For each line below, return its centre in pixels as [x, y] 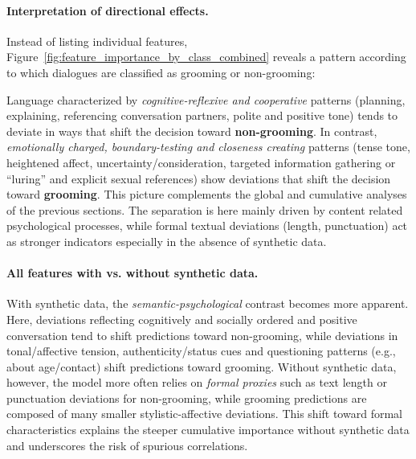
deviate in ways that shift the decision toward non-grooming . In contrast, [192, 131]
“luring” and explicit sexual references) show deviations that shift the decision [199, 178]
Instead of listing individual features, [97, 41]
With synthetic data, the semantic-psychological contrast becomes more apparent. [208, 303]
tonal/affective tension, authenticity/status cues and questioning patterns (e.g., [201, 351]
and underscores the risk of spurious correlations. [127, 445]
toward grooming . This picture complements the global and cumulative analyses [207, 194]
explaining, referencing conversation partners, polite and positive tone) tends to [202, 115]
